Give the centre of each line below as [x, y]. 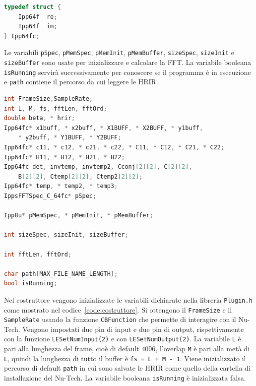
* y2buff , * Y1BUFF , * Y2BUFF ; [70, 138]
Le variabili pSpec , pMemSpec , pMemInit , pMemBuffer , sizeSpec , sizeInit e [119, 52]
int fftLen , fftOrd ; [38, 254]
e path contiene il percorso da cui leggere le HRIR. [81, 82]
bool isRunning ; [31, 284]
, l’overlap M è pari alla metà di [203, 349]
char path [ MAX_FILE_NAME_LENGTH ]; [61, 274]
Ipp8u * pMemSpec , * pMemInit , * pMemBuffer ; [79, 216]
